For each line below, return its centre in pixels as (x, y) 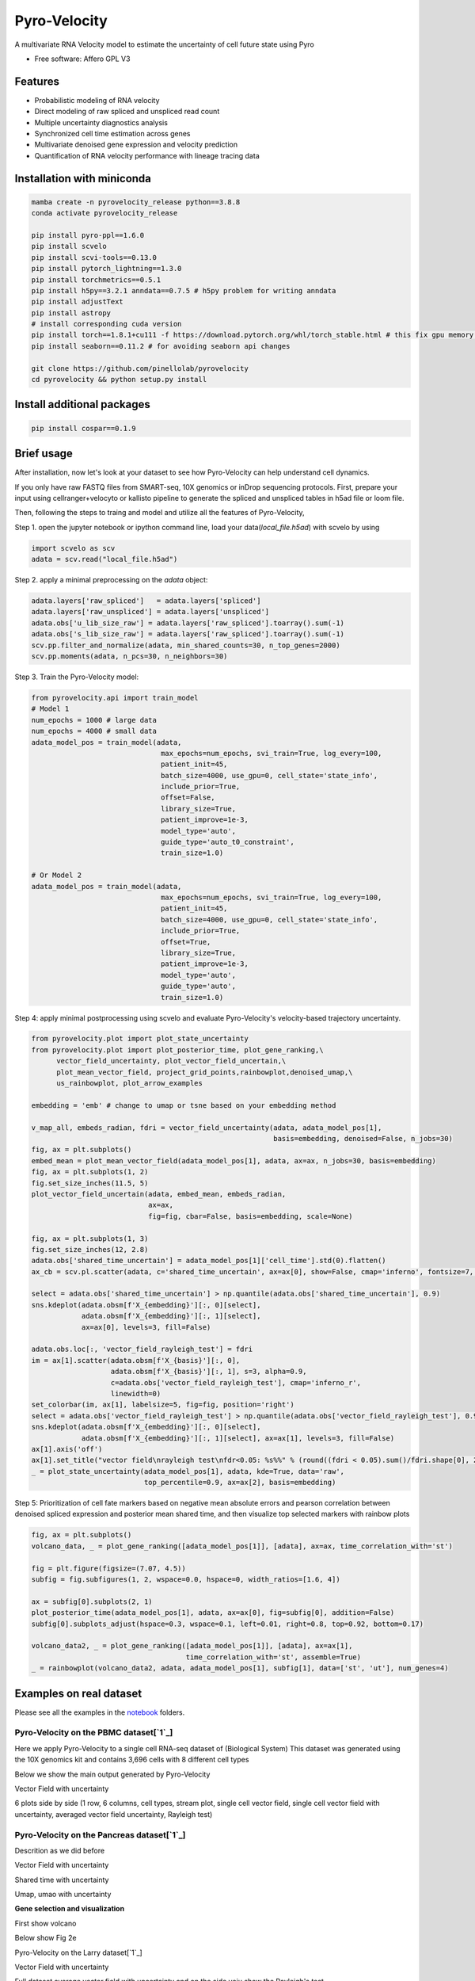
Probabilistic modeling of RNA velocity (97, 100)
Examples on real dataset (78, 1693)
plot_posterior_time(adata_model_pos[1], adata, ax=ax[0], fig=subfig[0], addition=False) (213, 1613)
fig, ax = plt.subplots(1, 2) (90, 1172)
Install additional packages (82, 405)
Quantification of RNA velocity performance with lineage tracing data (147, 155)
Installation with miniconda (83, 178)
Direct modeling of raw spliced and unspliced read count (127, 112)
